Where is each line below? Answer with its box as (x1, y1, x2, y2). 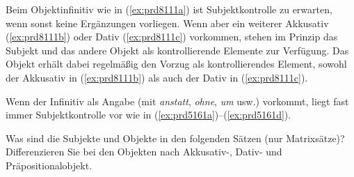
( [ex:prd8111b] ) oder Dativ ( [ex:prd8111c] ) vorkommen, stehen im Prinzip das (6, 29, 338, 44)
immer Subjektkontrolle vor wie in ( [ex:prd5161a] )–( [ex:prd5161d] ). (6, 107, 291, 122)
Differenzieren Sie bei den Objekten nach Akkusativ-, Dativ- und (6, 144, 282, 159)
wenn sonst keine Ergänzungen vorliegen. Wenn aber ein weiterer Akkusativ (6, 15, 329, 30)
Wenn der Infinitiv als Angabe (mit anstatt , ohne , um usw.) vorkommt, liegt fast (6, 93, 349, 108)
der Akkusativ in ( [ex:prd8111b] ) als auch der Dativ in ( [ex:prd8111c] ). (6, 70, 308, 84)
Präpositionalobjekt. (6, 157, 92, 172)
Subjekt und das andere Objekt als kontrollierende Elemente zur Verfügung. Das (6, 43, 349, 57)
